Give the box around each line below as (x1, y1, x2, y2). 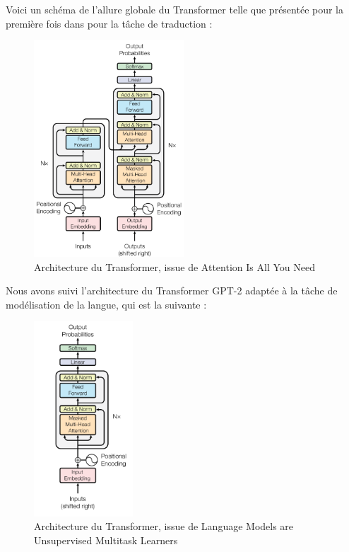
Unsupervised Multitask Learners (34, 533, 178, 548)
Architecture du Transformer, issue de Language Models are (34, 519, 294, 534)
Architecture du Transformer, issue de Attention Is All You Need (34, 259, 315, 274)
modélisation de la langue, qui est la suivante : (6, 297, 207, 311)
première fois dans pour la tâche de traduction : (6, 16, 213, 30)
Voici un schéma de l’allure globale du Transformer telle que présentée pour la (6, 2, 344, 16)
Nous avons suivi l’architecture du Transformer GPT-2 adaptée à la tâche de (6, 283, 338, 298)
